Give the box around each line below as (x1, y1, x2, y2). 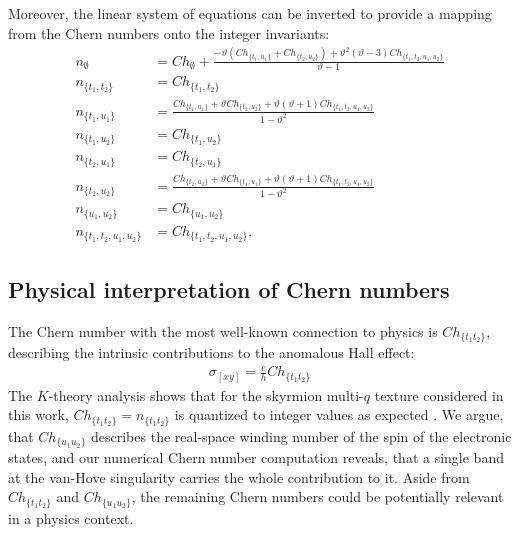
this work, (8, 404, 69, 425)
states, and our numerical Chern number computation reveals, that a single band (8, 447, 504, 468)
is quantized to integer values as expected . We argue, (174, 404, 504, 425)
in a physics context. (8, 507, 134, 528)
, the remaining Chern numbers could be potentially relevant (131, 486, 504, 507)
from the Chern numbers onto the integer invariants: (8, 22, 330, 43)
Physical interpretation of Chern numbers (8, 273, 450, 304)
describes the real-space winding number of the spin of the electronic (91, 425, 512, 446)
